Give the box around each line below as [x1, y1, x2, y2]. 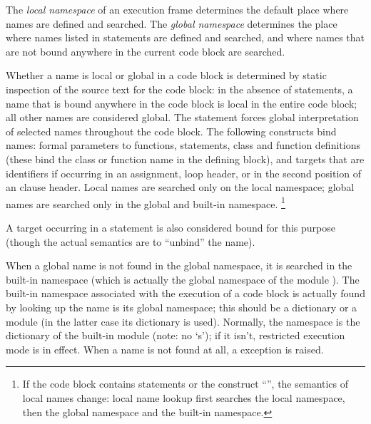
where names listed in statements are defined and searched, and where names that [6, 30, 365, 45]
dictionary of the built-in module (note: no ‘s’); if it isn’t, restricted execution [6, 328, 345, 343]
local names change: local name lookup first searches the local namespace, [22, 390, 345, 405]
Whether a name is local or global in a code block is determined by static [6, 68, 327, 83]
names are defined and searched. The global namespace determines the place [6, 16, 337, 31]
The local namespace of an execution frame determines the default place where [6, 2, 349, 16]
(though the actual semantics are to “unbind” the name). [6, 234, 255, 249]
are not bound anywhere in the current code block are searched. [6, 43, 285, 58]
